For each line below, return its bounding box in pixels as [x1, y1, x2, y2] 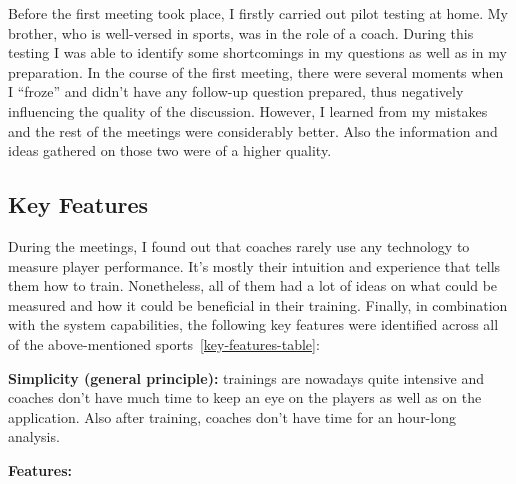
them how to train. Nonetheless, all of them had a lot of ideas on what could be [8, 275, 498, 296]
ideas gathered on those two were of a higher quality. [8, 140, 332, 161]
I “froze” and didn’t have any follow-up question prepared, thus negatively [8, 81, 464, 102]
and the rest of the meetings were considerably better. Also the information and [8, 120, 498, 141]
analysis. [8, 426, 60, 447]
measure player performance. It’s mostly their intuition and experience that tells [8, 255, 501, 276]
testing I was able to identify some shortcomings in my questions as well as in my [8, 42, 507, 63]
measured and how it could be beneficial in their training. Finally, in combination [8, 294, 508, 315]
